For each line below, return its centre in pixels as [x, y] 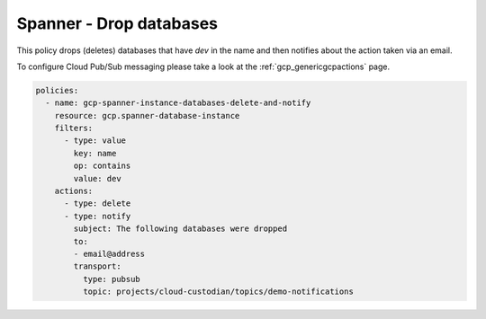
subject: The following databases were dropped [180, 229]
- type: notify [98, 216]
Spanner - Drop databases [117, 23]
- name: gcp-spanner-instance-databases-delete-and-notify [178, 103]
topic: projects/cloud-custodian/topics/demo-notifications [218, 292]
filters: [74, 128]
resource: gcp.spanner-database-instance [147, 115]
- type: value [95, 141]
